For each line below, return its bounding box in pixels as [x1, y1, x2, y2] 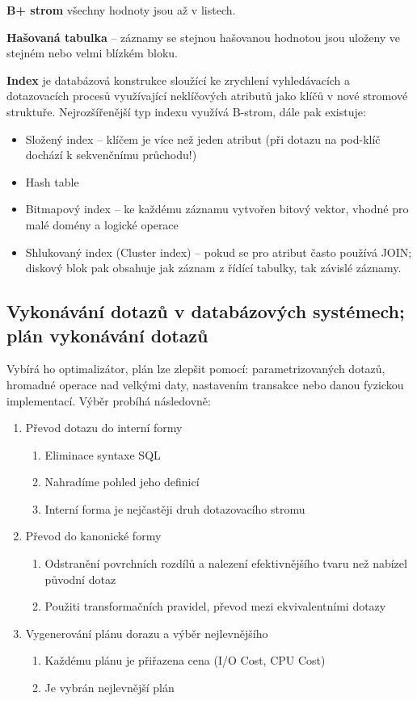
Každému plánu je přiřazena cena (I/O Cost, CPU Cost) [44, 652, 326, 669]
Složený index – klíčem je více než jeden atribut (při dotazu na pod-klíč [25, 130, 381, 147]
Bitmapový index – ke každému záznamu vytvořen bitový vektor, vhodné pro [25, 200, 409, 217]
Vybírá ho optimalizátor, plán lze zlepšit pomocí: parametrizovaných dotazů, [6, 360, 385, 377]
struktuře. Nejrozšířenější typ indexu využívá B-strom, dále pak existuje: [6, 103, 366, 120]
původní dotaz [44, 570, 116, 587]
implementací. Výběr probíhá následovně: [6, 392, 211, 409]
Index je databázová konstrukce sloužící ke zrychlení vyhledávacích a [6, 71, 351, 88]
